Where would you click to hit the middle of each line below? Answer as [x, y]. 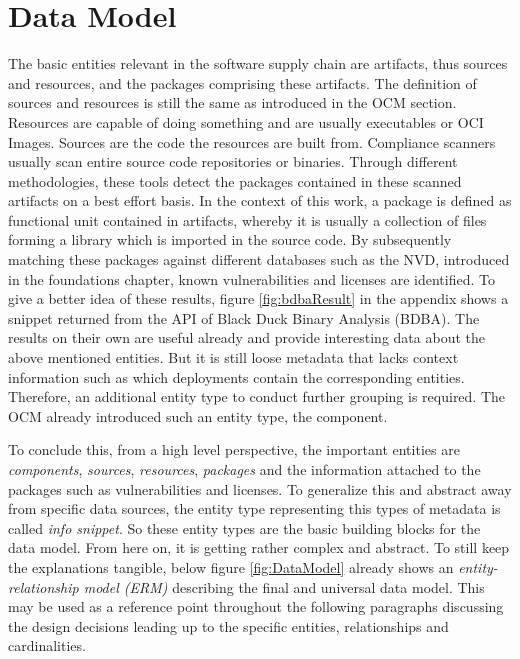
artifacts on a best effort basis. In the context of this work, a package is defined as [260, 200]
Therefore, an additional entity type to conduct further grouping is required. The [257, 396]
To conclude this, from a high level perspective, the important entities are [234, 449]
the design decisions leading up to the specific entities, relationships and [228, 625]
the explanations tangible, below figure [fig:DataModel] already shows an [231, 566]
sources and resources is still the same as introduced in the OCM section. [232, 102]
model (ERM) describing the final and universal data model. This [284, 586]
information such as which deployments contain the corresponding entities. [236, 376]
